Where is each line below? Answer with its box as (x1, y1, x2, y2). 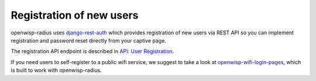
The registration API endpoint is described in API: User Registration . (11, 48, 174, 55)
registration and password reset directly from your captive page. (11, 37, 167, 44)
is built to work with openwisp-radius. (11, 67, 102, 74)
